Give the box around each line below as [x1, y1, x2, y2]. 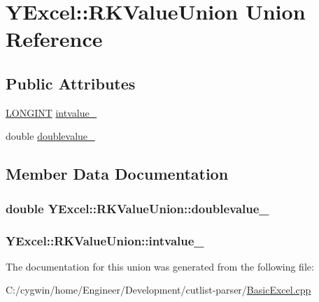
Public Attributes [6, 72, 136, 94]
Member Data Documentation [6, 163, 229, 185]
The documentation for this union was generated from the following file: [6, 259, 314, 273]
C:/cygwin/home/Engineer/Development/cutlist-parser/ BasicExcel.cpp [6, 282, 311, 297]
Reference [6, 24, 103, 53]
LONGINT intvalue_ [6, 105, 97, 120]
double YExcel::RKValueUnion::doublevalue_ [6, 199, 269, 217]
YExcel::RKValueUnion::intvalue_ [6, 231, 204, 249]
